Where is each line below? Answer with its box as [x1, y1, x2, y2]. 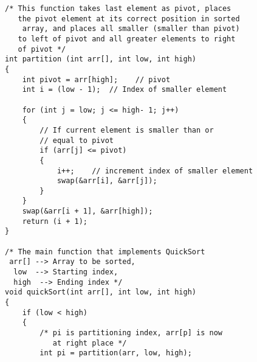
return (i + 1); [22, 217, 88, 226]
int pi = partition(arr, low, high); [39, 349, 192, 358]
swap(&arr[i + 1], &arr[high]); [22, 207, 153, 216]
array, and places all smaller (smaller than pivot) [22, 24, 240, 33]
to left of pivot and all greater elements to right [18, 34, 236, 43]
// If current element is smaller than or [39, 125, 214, 134]
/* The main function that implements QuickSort [5, 247, 205, 256]
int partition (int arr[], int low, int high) [5, 55, 196, 64]
